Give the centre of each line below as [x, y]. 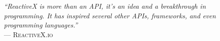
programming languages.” [41, 25]
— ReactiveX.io [29, 34]
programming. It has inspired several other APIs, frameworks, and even [110, 15]
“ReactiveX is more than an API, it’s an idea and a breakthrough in [105, 6]
